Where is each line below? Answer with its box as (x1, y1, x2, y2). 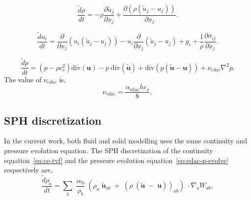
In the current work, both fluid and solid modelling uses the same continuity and (4, 135, 248, 146)
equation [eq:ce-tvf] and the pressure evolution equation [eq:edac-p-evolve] (4, 155, 229, 165)
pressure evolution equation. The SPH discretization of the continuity (4, 145, 213, 155)
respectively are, (4, 165, 53, 175)
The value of (4, 74, 42, 84)
